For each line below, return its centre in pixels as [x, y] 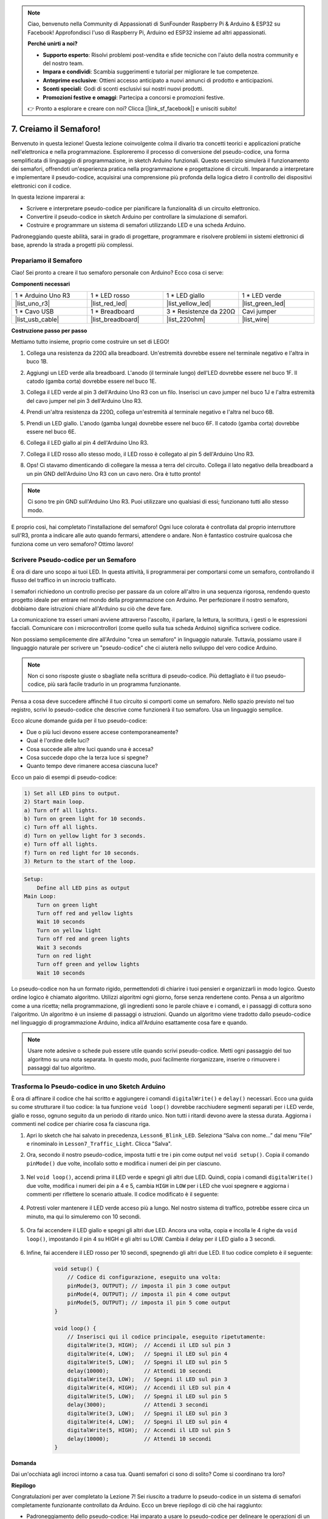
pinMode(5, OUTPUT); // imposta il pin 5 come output [149, 1303]
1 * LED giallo [185, 296]
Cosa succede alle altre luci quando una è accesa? [90, 749]
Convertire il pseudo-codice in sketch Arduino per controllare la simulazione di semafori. [137, 216]
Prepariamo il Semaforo [47, 260]
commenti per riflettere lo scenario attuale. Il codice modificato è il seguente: [123, 1194]
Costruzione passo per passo [49, 331]
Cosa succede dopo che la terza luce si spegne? [87, 758]
